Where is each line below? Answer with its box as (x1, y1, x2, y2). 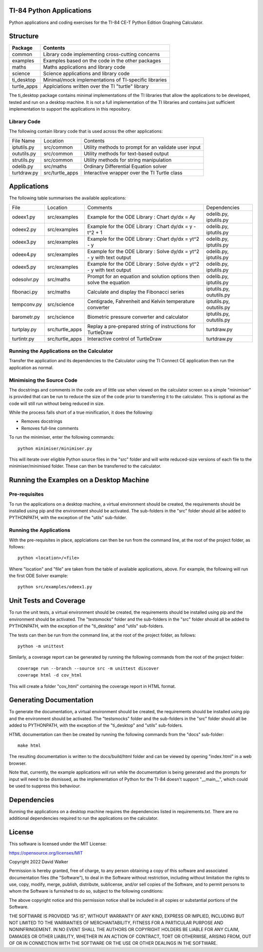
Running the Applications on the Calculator (9, 348, 113, 354)
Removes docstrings (21, 418, 63, 424)
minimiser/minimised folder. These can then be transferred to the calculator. (9, 463, 162, 469)
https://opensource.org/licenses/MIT (9, 850, 83, 855)
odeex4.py (12, 251, 37, 258)
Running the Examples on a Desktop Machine (9, 476, 150, 485)
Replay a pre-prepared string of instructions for (87, 323, 196, 330)
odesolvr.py (12, 276, 39, 283)
